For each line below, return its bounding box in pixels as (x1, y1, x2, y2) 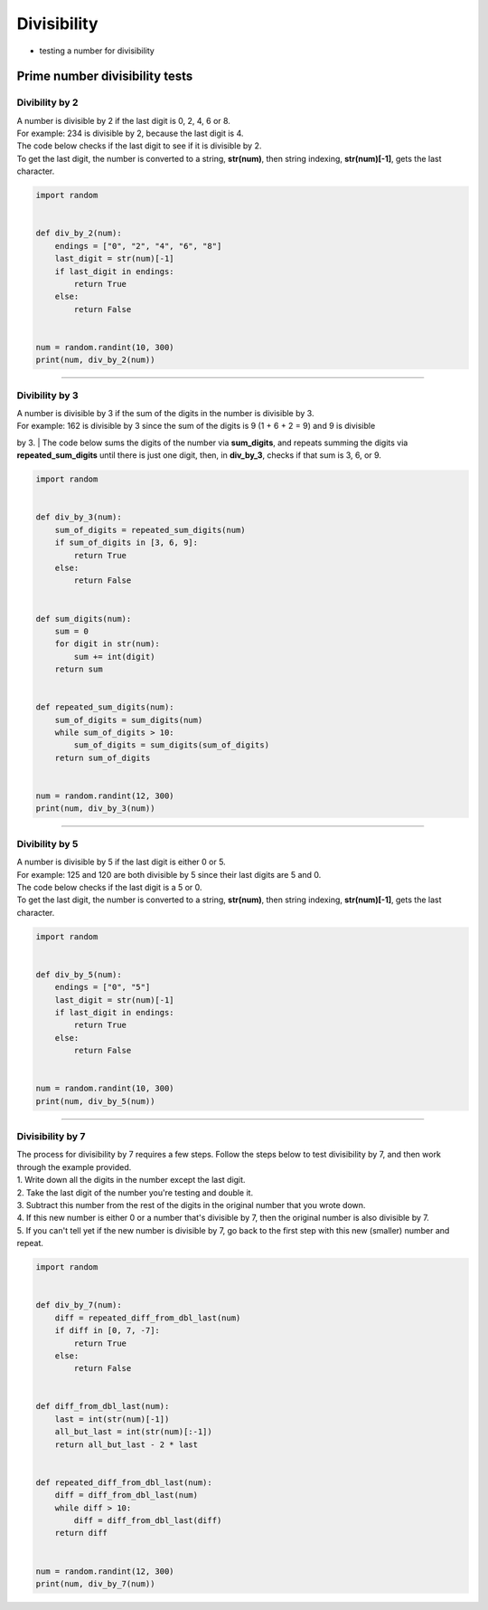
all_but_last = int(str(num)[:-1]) (54, 1426, 212, 1437)
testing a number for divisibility (39, 45, 155, 56)
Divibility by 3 (16, 389, 79, 402)
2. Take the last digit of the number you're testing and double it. (16, 1186, 253, 1198)
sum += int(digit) (73, 652, 155, 662)
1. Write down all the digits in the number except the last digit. (16, 1175, 246, 1186)
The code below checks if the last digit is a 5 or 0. (16, 881, 202, 892)
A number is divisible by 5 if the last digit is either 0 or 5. (16, 856, 226, 868)
